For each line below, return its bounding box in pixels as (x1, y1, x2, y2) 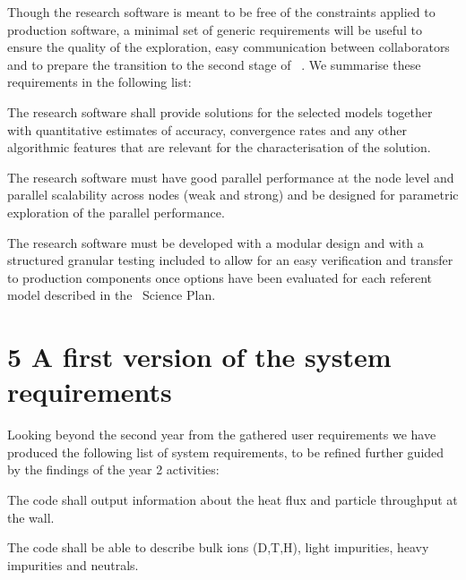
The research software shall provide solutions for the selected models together (7, 102, 433, 121)
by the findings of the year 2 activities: (7, 460, 220, 479)
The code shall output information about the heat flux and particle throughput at (7, 490, 458, 508)
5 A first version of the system (7, 338, 392, 375)
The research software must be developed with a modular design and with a (7, 233, 424, 252)
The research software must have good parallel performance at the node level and (7, 167, 454, 186)
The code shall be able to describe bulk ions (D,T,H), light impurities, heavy (7, 538, 429, 557)
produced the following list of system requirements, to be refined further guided (7, 442, 444, 461)
